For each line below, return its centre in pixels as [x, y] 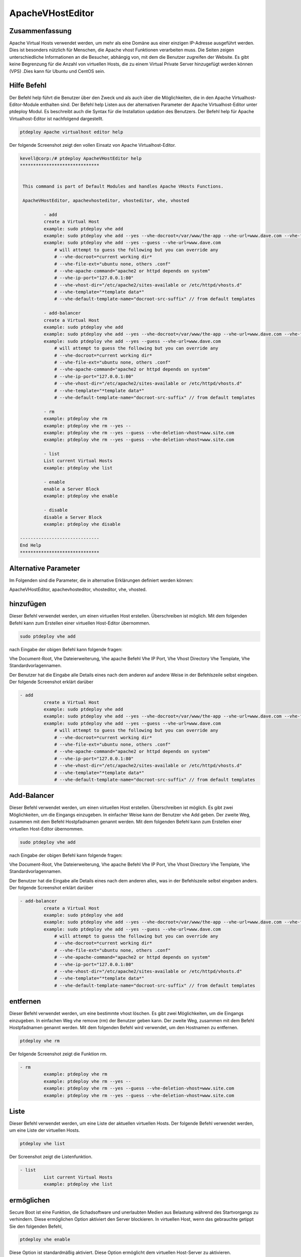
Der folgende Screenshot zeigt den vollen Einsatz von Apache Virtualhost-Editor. [93, 145]
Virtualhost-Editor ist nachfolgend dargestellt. [56, 119]
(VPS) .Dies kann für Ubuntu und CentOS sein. [57, 71]
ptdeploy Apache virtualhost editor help [71, 132]
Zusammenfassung [40, 31]
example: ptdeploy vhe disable [82, 524]
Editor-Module [24, 104]
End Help [31, 545]
